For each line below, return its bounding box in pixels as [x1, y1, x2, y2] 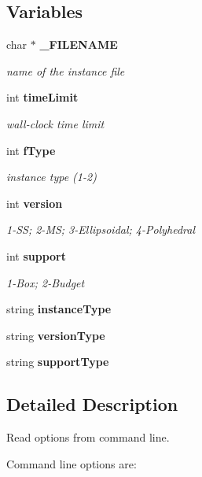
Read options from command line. [6, 429, 170, 446]
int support [6, 247, 66, 264]
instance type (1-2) [6, 168, 97, 185]
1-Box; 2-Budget [6, 274, 85, 290]
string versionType [6, 327, 105, 343]
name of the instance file [6, 62, 125, 79]
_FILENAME [39, 36, 118, 53]
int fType [6, 142, 56, 158]
